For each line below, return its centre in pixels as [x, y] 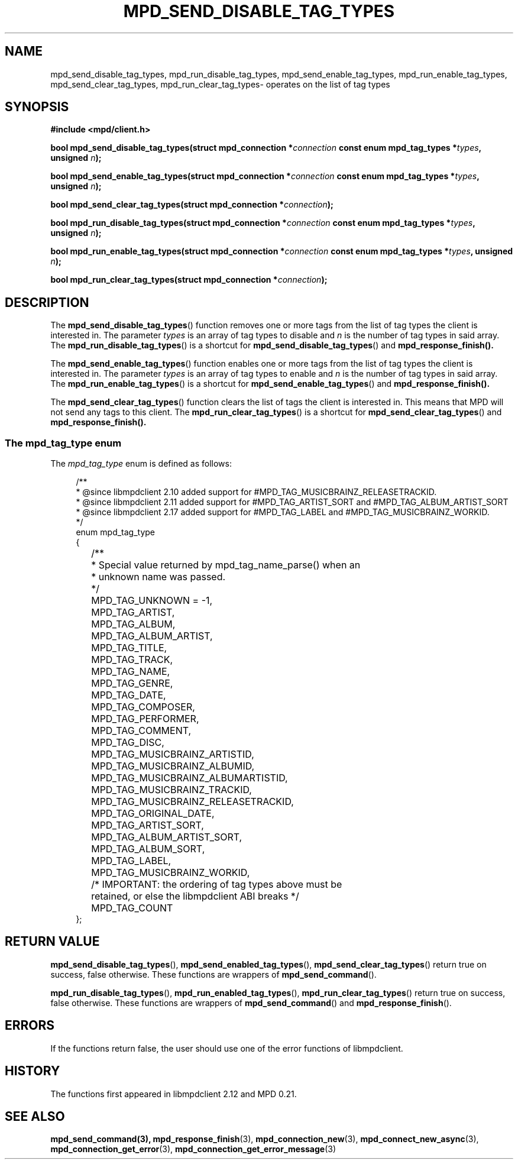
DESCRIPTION [47, 302]
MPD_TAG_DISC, [128, 743]
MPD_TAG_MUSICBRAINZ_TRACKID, [171, 790]
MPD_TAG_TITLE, [129, 648]
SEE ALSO [35, 1116]
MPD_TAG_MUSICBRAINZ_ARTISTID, [173, 754]
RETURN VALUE [52, 942]
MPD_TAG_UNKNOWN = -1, [152, 601]
